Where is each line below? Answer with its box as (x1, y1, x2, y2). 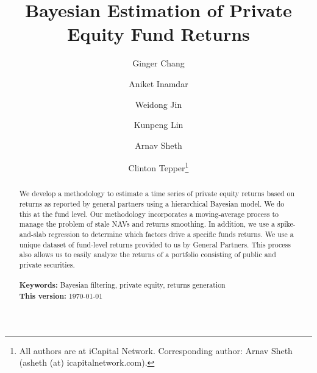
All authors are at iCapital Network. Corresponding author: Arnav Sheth (19, 344, 293, 357)
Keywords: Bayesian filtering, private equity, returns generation (19, 280, 226, 291)
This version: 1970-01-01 (19, 290, 103, 301)
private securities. (19, 259, 75, 269)
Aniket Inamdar (129, 77, 188, 90)
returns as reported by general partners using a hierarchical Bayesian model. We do (19, 198, 285, 208)
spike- (277, 219, 296, 229)
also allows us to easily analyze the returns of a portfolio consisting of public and (19, 249, 276, 260)
